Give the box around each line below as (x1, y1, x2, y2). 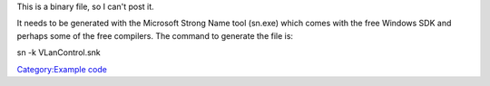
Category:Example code (16, 63, 108, 74)
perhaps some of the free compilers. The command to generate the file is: (16, 30, 294, 41)
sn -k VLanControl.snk (16, 47, 102, 58)
